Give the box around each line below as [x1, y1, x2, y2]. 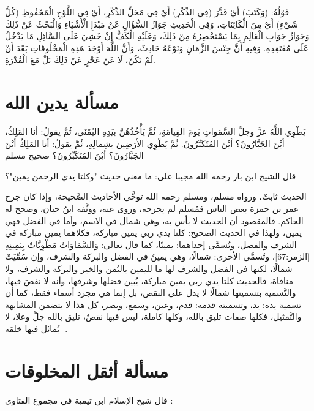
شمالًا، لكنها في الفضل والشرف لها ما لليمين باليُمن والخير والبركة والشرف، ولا [5, 262, 293, 275]
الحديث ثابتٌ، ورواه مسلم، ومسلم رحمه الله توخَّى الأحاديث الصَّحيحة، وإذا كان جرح [5, 190, 307, 203]
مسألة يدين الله [5, 89, 119, 115]
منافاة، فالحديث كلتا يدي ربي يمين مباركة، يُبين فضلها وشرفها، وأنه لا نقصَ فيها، [5, 274, 293, 287]
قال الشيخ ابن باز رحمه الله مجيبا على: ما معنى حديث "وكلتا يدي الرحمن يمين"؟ [5, 169, 296, 182]
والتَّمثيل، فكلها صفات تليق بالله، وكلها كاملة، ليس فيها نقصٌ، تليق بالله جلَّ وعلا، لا [5, 310, 302, 323]
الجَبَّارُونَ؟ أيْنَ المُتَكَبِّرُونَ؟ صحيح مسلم [5, 149, 144, 162]
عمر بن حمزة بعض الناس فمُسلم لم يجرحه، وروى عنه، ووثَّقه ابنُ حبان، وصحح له [5, 202, 299, 215]
